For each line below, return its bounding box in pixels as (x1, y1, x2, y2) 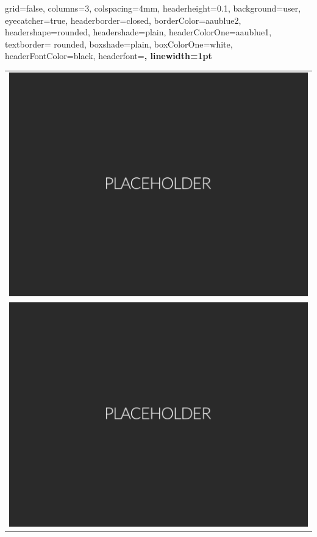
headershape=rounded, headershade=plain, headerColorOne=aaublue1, (5, 26, 272, 38)
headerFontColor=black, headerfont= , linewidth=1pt (5, 49, 212, 62)
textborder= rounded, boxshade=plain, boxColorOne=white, (5, 37, 233, 50)
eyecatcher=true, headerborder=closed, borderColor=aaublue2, (5, 13, 241, 26)
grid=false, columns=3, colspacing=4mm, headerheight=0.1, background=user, (5, 2, 301, 14)
